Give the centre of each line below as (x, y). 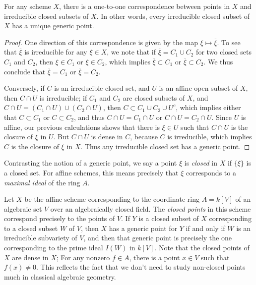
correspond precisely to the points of (60, 218)
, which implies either (208, 107)
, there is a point (155, 257)
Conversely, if (24, 88)
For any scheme (28, 6)
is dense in (107, 137)
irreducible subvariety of (41, 238)
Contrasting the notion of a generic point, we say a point (91, 163)
